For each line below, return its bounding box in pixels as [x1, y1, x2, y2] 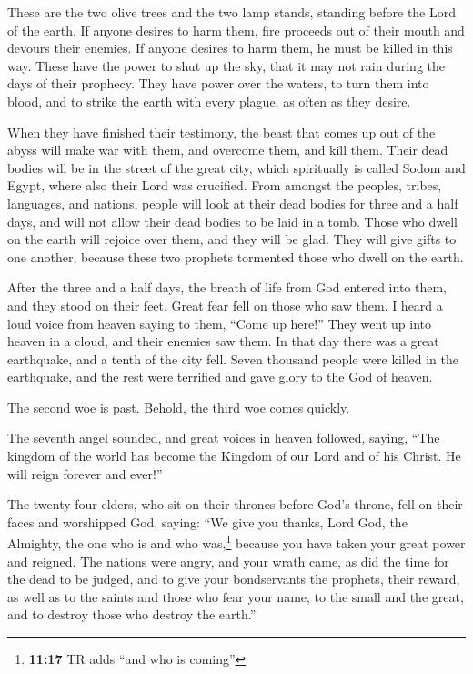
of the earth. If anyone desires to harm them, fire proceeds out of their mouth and [7, 20, 465, 39]
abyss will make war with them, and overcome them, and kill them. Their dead [7, 140, 448, 159]
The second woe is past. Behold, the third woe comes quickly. [7, 397, 350, 416]
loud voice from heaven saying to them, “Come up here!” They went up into [7, 313, 432, 332]
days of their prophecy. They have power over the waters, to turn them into [7, 74, 429, 93]
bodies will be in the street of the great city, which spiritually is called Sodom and [7, 158, 466, 177]
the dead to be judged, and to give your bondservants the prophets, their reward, [7, 569, 460, 588]
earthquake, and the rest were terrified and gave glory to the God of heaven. [7, 367, 433, 386]
